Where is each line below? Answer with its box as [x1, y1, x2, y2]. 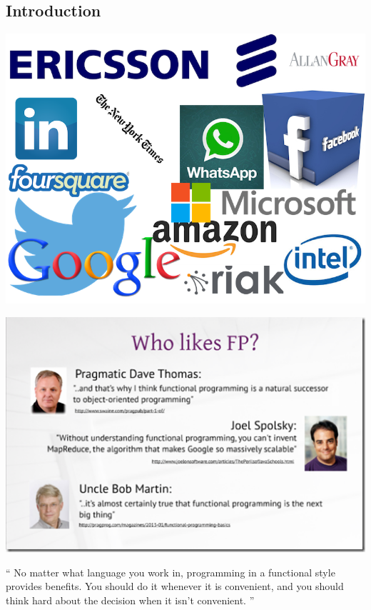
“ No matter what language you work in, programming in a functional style [6, 564, 335, 579]
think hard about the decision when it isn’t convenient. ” [6, 592, 255, 607]
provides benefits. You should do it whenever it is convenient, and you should [6, 579, 344, 594]
